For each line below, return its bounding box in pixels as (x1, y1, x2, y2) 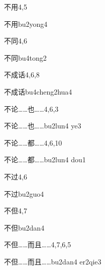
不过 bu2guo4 (4, 188, 44, 199)
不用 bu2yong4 (4, 18, 48, 29)
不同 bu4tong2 (4, 52, 47, 63)
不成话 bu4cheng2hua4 (4, 86, 72, 97)
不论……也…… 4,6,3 (4, 103, 59, 114)
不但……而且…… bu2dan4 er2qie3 (4, 256, 101, 266)
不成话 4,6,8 (4, 69, 40, 80)
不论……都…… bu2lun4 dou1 (4, 154, 86, 165)
